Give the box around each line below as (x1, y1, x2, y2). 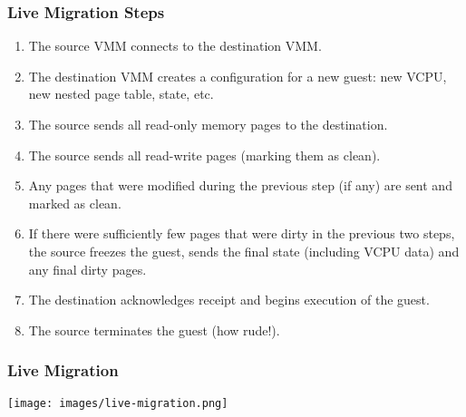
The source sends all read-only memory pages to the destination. (28, 115, 388, 133)
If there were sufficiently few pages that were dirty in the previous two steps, (28, 224, 455, 243)
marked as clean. (28, 193, 121, 212)
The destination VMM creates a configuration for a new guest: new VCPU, (28, 66, 447, 85)
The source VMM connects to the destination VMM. (28, 36, 322, 55)
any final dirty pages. (28, 259, 147, 278)
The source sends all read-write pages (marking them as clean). (28, 145, 381, 164)
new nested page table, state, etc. (28, 84, 214, 103)
